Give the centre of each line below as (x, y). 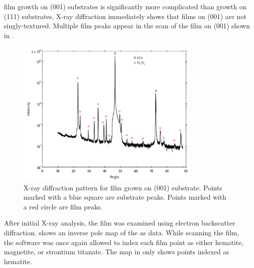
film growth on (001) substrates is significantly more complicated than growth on (125, 6)
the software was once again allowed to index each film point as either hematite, (124, 242)
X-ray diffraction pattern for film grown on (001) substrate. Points (123, 187)
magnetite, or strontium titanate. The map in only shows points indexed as (116, 252)
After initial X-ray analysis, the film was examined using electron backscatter (120, 223)
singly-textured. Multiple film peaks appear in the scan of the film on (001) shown (127, 26)
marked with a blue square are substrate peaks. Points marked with (125, 197)
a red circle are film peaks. (63, 206)
